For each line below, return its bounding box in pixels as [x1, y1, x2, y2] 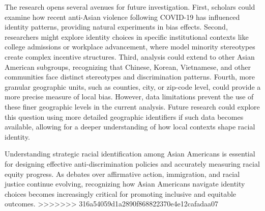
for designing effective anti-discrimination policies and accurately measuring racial [5, 158, 260, 169]
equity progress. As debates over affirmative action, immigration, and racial [5, 168, 240, 179]
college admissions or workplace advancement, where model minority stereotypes [5, 41, 255, 52]
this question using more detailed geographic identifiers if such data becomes [5, 111, 244, 122]
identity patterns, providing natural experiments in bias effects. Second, [5, 21, 228, 32]
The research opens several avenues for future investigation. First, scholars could [5, 2, 255, 12]
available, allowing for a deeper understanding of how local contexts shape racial [5, 121, 255, 132]
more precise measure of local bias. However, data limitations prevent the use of [5, 91, 254, 102]
